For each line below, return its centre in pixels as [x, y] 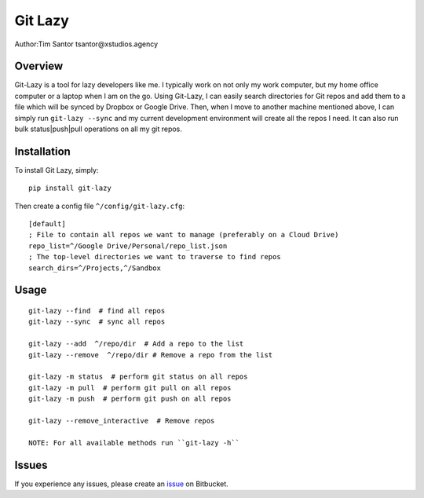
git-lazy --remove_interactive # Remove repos [122, 421]
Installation [42, 151]
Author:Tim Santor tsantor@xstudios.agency [86, 44]
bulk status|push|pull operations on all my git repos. [98, 129]
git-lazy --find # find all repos [97, 311]
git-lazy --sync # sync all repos [97, 322]
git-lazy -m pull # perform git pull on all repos [130, 388]
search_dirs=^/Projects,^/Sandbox [95, 268]
